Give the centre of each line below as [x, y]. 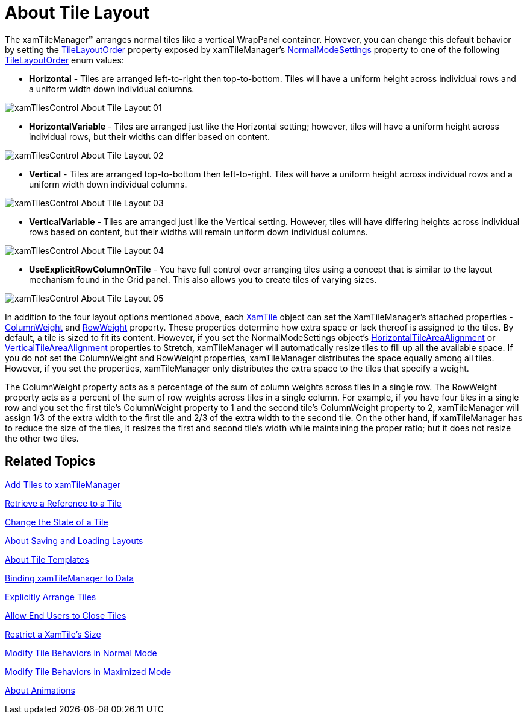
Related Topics [50, 461]
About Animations [40, 690]
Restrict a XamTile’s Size [53, 634]
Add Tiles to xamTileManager [63, 484]
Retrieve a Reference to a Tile [63, 503]
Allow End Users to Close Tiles [66, 615]
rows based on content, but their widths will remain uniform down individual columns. [198, 232]
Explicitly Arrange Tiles [51, 597]
